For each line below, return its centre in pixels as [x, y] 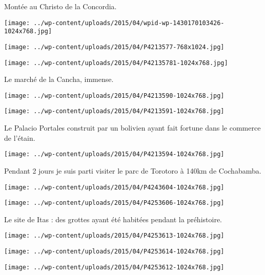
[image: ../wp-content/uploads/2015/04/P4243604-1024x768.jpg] [114, 187]
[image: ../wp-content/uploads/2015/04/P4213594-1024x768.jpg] [114, 154]
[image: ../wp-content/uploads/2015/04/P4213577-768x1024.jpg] [114, 47]
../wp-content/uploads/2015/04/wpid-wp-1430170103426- [129, 23]
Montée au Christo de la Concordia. [60, 6]
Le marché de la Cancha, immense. [59, 79]
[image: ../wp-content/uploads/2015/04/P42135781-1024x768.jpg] [116, 63]
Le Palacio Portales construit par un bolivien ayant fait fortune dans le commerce [132, 128]
